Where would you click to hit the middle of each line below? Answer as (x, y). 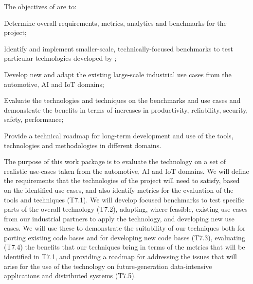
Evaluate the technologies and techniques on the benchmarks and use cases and (122, 100)
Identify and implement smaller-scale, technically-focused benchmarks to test (118, 48)
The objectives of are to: (40, 6)
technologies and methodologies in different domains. (83, 145)
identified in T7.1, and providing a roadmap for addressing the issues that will (120, 257)
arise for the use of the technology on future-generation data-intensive (108, 266)
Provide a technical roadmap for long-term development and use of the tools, (119, 135)
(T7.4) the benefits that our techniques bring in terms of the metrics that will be (125, 247)
